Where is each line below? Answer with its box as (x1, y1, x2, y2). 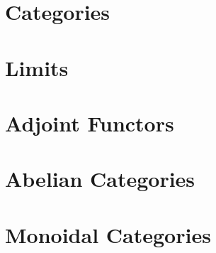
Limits (5, 53, 69, 82)
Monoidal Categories (5, 220, 211, 249)
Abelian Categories (5, 164, 195, 193)
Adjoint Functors (5, 108, 174, 137)
